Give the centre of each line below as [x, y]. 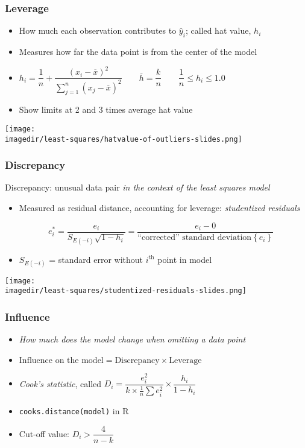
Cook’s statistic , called [60, 383]
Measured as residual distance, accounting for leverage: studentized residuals [159, 208]
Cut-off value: [44, 433]
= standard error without [96, 259]
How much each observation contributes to [98, 30]
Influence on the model [61, 360]
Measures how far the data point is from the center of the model [138, 52]
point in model [185, 259]
